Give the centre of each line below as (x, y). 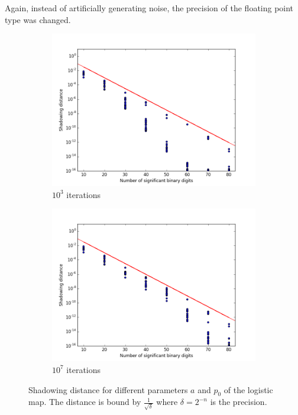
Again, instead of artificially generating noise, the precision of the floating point (149, 8)
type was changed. (38, 19)
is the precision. (239, 402)
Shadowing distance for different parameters (108, 389)
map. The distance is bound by (85, 402)
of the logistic (248, 389)
